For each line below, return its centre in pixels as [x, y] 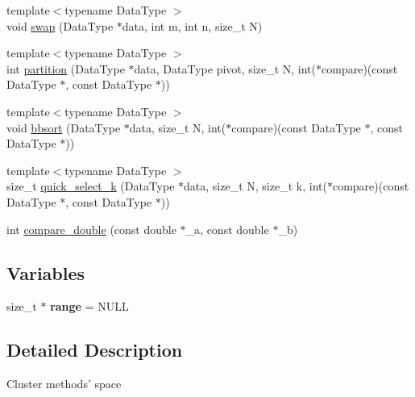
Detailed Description [95, 350]
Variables [46, 272]
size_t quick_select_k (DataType [91, 186]
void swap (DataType [60, 25]
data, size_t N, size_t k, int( [255, 186]
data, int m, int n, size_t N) [192, 25]
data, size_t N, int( [178, 127]
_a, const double [227, 229]
